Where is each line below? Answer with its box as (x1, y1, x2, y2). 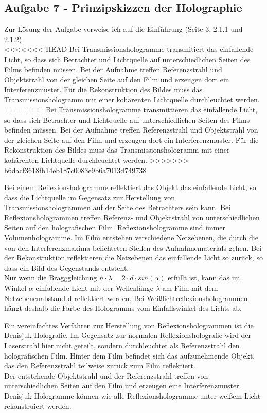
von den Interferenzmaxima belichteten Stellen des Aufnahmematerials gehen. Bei (4, 242, 262, 253)
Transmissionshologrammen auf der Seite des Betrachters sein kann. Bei (4, 202, 231, 213)
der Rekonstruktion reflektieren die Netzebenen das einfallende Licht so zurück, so (4, 252, 263, 263)
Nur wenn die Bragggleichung (4, 272, 97, 283)
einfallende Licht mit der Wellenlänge (35, 283, 153, 293)
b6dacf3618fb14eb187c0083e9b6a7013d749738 (4, 164, 147, 175)
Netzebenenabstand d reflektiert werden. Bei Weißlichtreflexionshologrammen (4, 292, 248, 303)
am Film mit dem (162, 283, 218, 293)
